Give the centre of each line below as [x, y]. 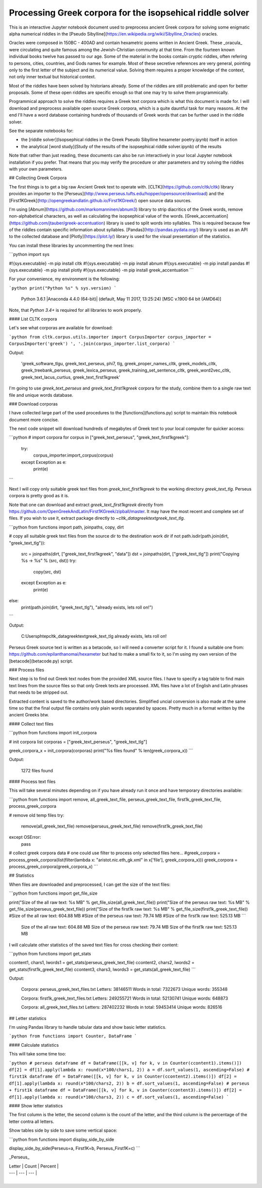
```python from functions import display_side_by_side [61, 1139]
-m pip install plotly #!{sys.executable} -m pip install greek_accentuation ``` [119, 270]
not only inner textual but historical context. [52, 77]
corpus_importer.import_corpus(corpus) [73, 455]
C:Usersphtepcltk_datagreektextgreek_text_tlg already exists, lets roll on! [94, 636]
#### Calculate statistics [34, 1045]
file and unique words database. [41, 395]
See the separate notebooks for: [41, 131]
